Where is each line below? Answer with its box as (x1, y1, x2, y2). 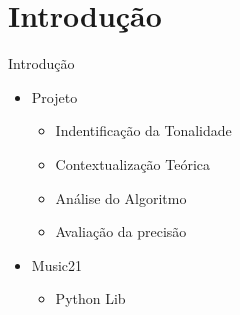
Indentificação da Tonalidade (55, 120, 232, 141)
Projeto (31, 86, 78, 107)
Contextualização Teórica (55, 153, 211, 174)
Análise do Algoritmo (55, 187, 187, 208)
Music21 (31, 254, 83, 275)
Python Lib (55, 288, 126, 309)
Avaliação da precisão (55, 221, 187, 242)
